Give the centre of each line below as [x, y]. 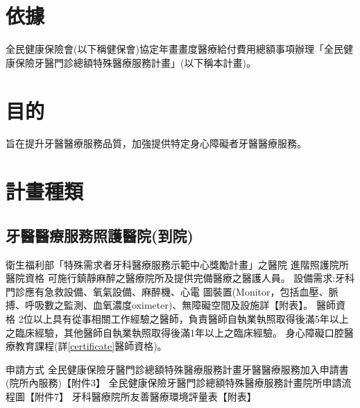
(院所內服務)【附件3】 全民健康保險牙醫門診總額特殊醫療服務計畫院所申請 [174, 383]
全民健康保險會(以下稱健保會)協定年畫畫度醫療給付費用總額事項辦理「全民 [174, 49]
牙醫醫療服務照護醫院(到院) [100, 235]
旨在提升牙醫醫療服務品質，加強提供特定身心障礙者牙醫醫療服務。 [156, 143]
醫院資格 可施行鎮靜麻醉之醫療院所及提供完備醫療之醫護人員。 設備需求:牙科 [180, 278]
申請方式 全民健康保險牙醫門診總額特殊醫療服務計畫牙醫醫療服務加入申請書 [177, 369]
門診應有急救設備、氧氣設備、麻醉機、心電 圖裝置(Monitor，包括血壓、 [167, 291]
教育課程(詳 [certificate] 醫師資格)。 [91, 346]
